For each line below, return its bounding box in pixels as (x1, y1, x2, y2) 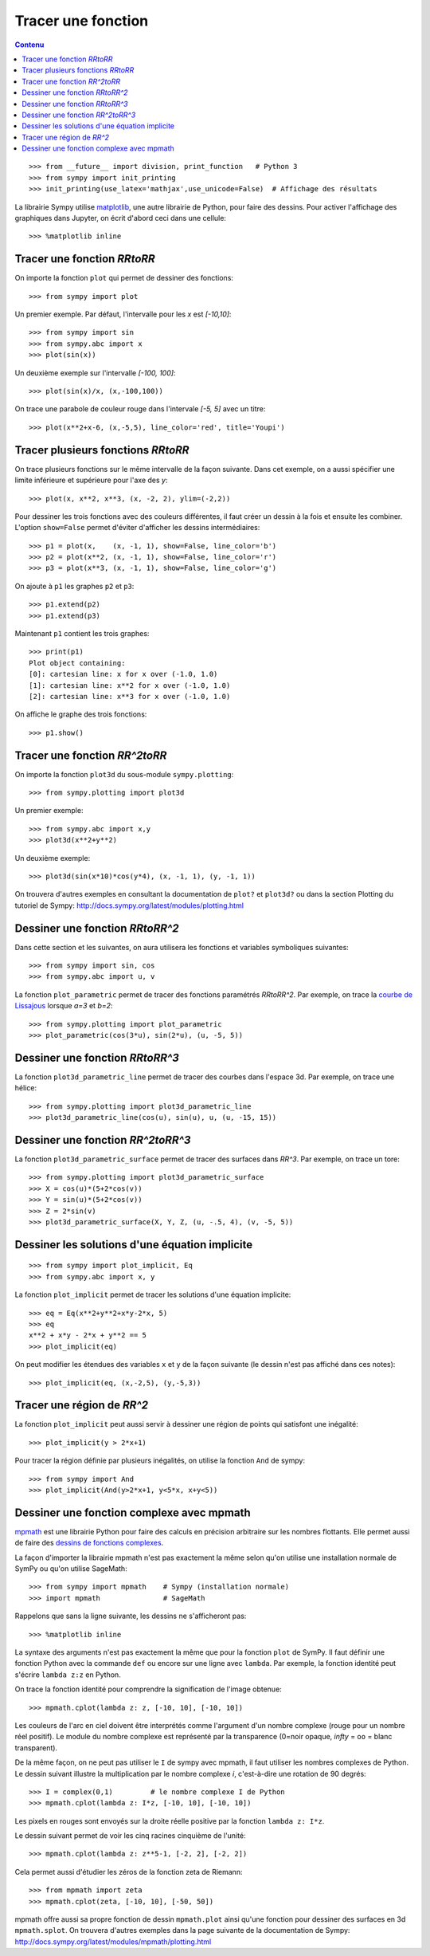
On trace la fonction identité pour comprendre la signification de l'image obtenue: (14, 1684, 282, 1694)
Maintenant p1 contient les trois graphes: (14, 629, 150, 638)
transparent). (14, 1742, 58, 1753)
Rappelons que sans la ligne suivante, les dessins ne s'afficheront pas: (14, 1611, 247, 1621)
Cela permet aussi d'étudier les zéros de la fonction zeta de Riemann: (14, 1867, 243, 1876)
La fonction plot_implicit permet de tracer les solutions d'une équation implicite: (14, 1290, 291, 1299)
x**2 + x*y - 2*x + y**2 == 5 (29, 1331, 147, 1340)
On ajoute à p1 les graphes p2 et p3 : (14, 581, 135, 591)
